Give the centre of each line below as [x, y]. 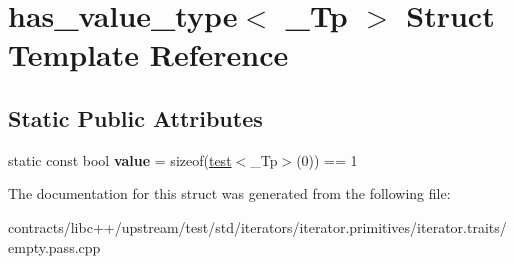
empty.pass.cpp [54, 246]
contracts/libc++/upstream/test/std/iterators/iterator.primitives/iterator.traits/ [257, 226]
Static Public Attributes [135, 117]
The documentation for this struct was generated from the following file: [229, 193]
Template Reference [148, 54]
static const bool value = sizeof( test [120, 159]
